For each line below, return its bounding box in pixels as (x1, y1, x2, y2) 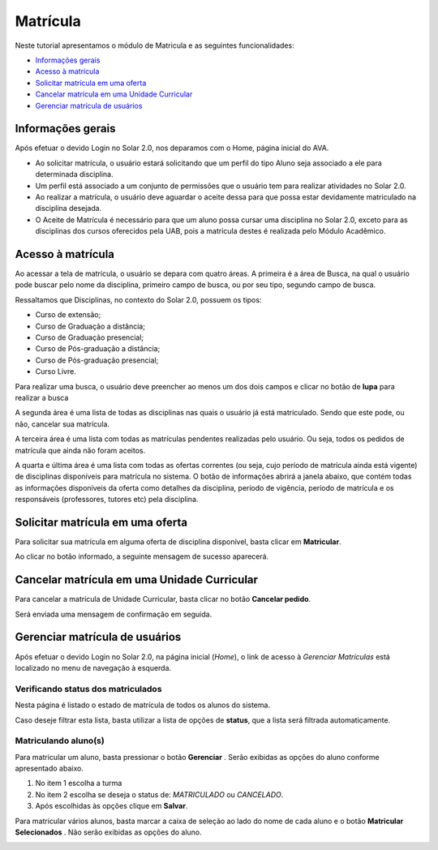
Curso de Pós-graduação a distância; (35, 344, 161, 354)
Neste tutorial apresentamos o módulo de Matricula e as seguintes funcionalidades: (15, 41, 295, 50)
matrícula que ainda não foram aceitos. (15, 445, 146, 455)
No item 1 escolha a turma (35, 779, 122, 788)
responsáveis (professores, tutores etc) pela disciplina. (15, 495, 199, 504)
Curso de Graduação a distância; (35, 321, 146, 331)
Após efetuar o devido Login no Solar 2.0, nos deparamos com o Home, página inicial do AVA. (15, 143, 329, 153)
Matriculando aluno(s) (15, 735, 105, 746)
